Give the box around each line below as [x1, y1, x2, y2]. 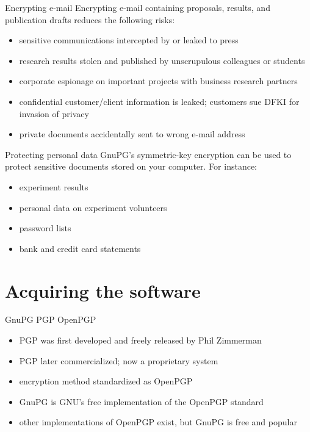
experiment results [19, 180, 88, 193]
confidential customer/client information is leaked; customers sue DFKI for [19, 95, 300, 107]
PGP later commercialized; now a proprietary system [19, 354, 218, 367]
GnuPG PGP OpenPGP [5, 313, 96, 326]
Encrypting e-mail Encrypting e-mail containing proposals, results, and [5, 1, 270, 13]
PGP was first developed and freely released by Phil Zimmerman [19, 334, 262, 347]
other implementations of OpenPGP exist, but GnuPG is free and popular [19, 416, 297, 428]
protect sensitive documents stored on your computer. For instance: [5, 160, 257, 173]
